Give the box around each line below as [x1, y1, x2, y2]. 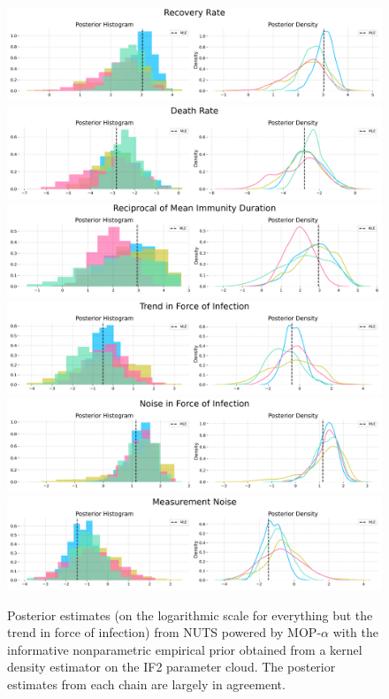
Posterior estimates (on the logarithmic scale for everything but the [7, 605, 373, 624]
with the [332, 623, 379, 641]
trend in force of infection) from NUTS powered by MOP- [7, 623, 322, 641]
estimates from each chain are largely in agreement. [7, 674, 286, 693]
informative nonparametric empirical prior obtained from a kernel [7, 640, 362, 658]
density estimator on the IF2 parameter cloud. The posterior [7, 657, 336, 676]
